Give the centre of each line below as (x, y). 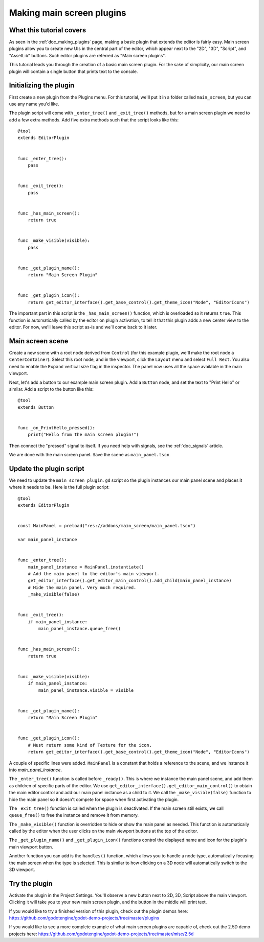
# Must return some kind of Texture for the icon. (90, 745)
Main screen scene (39, 341)
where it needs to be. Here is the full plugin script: (59, 487)
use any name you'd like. (34, 104)
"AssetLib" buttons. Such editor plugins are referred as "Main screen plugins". (88, 55)
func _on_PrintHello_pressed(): (56, 428)
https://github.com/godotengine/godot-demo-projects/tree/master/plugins (84, 918)
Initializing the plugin (42, 85)
